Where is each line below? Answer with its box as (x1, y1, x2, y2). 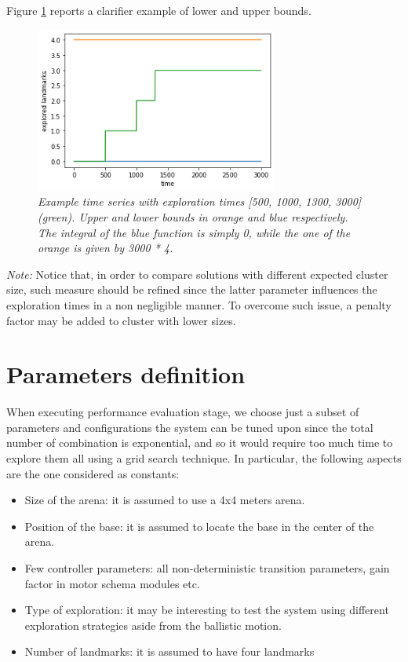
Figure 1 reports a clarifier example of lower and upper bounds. (6, 2, 311, 18)
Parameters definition (6, 358, 246, 390)
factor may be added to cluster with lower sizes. (6, 312, 236, 328)
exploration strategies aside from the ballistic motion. (24, 616, 282, 633)
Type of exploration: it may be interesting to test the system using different (24, 602, 389, 618)
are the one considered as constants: (6, 465, 180, 481)
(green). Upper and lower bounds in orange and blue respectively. (38, 209, 348, 225)
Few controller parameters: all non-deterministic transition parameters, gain (24, 560, 390, 576)
